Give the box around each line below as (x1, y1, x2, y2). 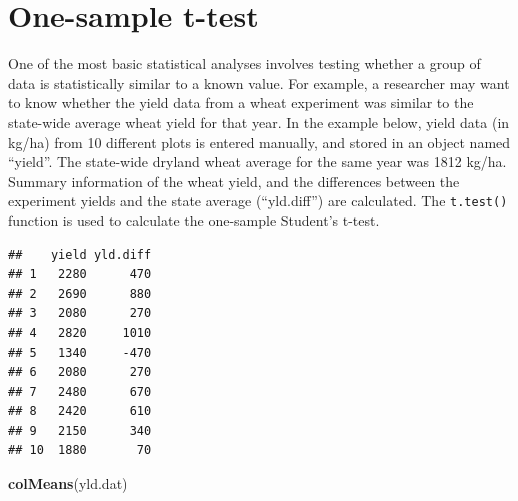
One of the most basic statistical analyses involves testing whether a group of (8, 53, 481, 74)
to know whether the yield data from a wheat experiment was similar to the (8, 92, 474, 113)
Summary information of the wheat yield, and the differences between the (8, 170, 460, 191)
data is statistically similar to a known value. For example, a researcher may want (8, 72, 510, 93)
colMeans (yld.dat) (8, 473, 128, 494)
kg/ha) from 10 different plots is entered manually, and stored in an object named (8, 131, 511, 152)
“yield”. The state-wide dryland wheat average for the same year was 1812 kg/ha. (8, 151, 507, 172)
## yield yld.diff (8, 247, 152, 262)
